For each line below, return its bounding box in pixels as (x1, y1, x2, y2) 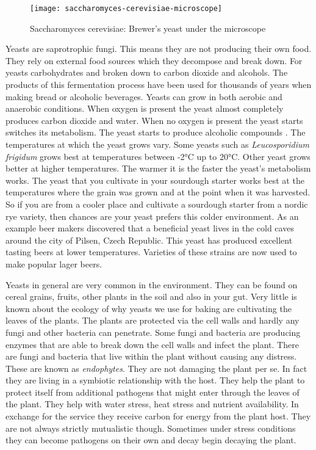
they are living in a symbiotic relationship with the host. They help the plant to (5, 374, 305, 386)
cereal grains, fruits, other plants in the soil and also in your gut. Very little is (5, 290, 297, 303)
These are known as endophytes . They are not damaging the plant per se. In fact (5, 361, 307, 374)
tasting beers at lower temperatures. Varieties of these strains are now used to (5, 245, 297, 258)
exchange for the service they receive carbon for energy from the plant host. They (5, 410, 311, 423)
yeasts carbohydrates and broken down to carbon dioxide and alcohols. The (5, 66, 288, 79)
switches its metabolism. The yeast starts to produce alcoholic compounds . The (5, 126, 306, 139)
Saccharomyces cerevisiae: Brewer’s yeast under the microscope (30, 21, 266, 34)
